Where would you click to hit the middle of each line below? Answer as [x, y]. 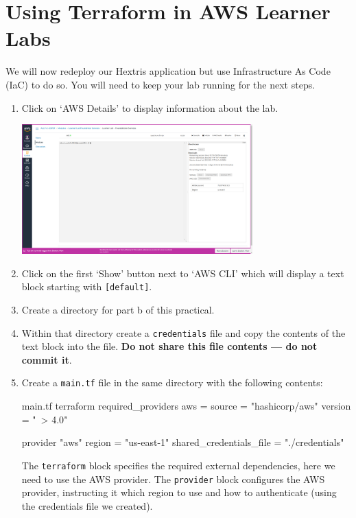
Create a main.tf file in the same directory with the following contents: [172, 382]
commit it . [47, 359]
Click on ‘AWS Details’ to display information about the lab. [150, 107]
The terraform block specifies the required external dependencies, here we [178, 465]
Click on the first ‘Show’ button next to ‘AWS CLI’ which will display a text [183, 273]
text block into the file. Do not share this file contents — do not [169, 346]
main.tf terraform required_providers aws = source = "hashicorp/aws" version [186, 406]
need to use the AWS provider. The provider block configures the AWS [173, 479]
